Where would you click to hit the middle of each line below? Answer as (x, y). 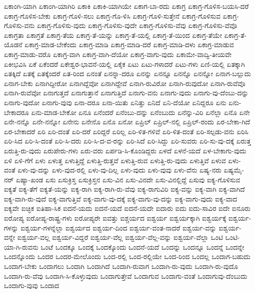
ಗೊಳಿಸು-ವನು (19, 25)
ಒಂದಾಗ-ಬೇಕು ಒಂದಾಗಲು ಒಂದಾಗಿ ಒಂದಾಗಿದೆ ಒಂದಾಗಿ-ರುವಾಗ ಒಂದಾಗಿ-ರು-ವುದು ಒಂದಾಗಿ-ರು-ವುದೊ (121, 266)
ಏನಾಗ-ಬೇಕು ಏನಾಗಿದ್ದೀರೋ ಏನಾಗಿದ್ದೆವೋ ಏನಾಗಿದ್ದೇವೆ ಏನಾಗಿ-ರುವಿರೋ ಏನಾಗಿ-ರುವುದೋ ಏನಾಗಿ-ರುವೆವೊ (125, 83)
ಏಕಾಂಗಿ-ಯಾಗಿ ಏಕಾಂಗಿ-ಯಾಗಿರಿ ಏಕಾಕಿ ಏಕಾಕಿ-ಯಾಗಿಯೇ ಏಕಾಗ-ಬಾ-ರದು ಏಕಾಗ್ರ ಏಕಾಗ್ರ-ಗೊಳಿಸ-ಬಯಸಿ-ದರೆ (127, 6)
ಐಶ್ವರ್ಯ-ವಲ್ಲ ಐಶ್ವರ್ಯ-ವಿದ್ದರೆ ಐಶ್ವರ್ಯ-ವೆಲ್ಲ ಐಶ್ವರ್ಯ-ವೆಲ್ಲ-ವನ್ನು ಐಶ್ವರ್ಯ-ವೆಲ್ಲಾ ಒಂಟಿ (120, 237)
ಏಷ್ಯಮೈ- (234, 170)
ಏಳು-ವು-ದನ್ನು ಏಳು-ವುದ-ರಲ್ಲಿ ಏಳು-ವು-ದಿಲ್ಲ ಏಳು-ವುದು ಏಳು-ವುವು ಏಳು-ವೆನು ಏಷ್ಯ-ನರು (119, 170)
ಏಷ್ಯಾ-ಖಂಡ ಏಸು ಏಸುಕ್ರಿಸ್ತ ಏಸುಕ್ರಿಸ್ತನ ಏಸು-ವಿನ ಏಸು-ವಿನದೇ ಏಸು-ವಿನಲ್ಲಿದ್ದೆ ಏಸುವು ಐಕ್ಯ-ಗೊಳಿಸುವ (128, 179)
